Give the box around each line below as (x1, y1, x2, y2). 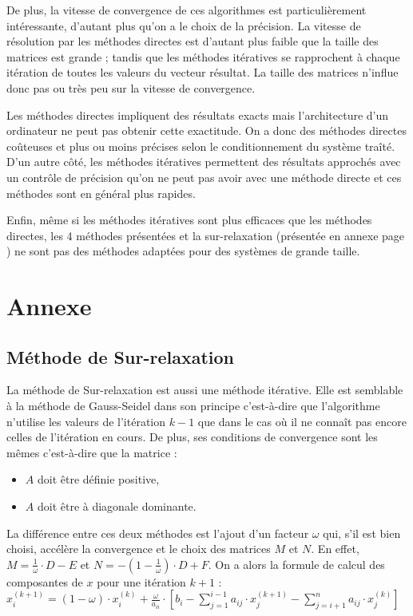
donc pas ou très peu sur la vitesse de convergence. (6, 79, 256, 96)
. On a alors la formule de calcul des (208, 555, 385, 572)
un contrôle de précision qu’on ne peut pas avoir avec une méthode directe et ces (6, 168, 402, 185)
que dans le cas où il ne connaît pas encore (197, 413, 407, 429)
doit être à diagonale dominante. (37, 498, 197, 515)
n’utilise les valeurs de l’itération (6, 413, 166, 429)
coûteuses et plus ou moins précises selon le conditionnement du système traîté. (6, 137, 395, 154)
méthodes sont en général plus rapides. (6, 184, 196, 201)
